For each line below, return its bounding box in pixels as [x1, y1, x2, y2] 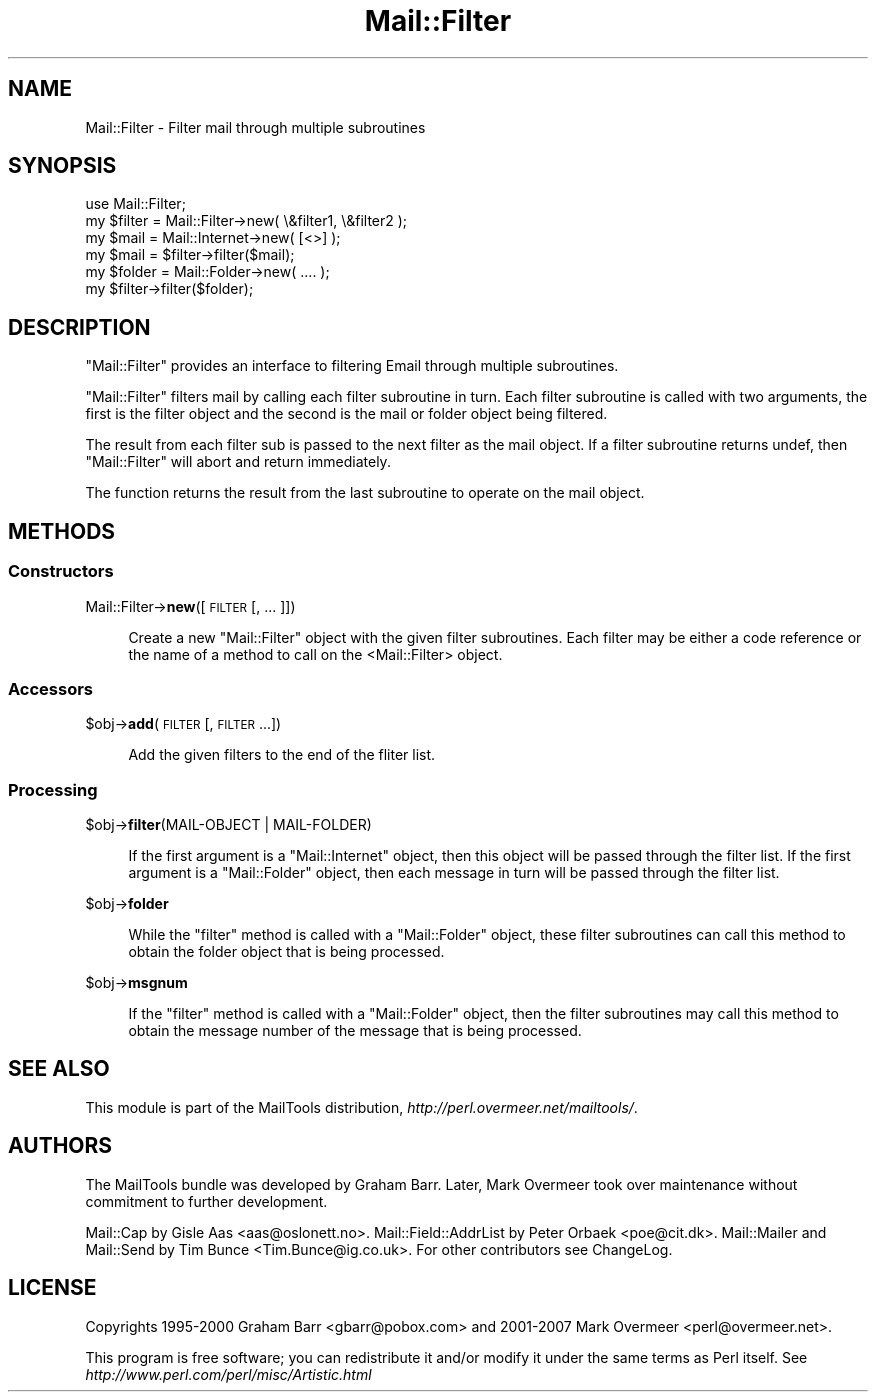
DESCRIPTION [8, 314, 151, 340]
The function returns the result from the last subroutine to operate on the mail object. [85, 484, 645, 502]
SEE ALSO [8, 1056, 110, 1082]
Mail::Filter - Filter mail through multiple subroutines [85, 118, 426, 136]
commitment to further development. [85, 1192, 328, 1210]
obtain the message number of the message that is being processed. [128, 1022, 582, 1039]
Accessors [8, 678, 94, 699]
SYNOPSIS [8, 153, 117, 179]
